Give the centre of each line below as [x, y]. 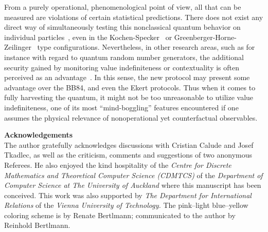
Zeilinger [18, 47]
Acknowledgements [39, 135]
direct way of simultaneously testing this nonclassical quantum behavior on [122, 27]
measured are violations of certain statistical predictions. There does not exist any [134, 17]
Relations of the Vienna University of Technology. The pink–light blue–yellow [126, 205]
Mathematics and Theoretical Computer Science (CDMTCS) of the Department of [133, 175]
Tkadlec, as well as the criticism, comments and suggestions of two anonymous [128, 155]
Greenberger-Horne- [205, 37]
